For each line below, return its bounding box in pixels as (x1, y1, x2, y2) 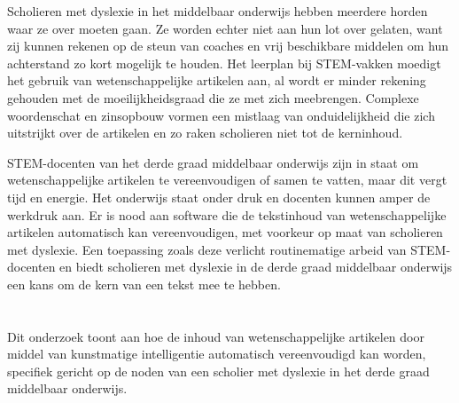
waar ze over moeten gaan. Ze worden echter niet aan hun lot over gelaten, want (7, 19, 443, 37)
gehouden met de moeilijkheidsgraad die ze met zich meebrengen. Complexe (7, 88, 419, 107)
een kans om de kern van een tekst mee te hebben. (7, 274, 281, 293)
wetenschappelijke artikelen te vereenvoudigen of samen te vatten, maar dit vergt (7, 170, 447, 189)
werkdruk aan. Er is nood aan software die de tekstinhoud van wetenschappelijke (7, 205, 447, 224)
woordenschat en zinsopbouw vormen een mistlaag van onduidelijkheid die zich (7, 106, 435, 124)
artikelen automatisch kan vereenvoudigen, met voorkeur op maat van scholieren (7, 223, 443, 241)
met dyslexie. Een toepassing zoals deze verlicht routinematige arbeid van (7, 240, 407, 258)
